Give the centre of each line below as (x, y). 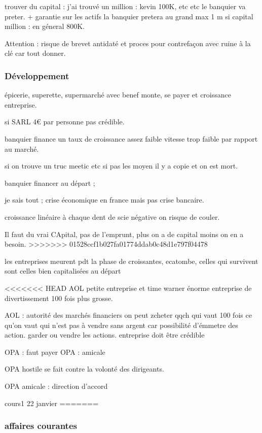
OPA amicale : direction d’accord (56, 386)
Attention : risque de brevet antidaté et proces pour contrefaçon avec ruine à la (128, 43)
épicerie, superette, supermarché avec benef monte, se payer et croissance (118, 95)
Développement (37, 75)
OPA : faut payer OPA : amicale (55, 352)
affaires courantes (41, 426)
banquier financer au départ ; (50, 182)
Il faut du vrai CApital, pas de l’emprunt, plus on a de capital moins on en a (124, 234)
